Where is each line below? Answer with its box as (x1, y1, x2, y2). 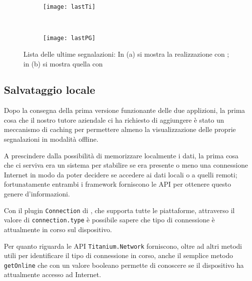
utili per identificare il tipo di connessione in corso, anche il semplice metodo (4, 250, 233, 260)
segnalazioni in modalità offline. (4, 134, 99, 144)
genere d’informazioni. (4, 189, 70, 199)
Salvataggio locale (4, 82, 95, 97)
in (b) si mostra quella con (23, 58, 103, 68)
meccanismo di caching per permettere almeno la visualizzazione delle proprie (4, 124, 236, 134)
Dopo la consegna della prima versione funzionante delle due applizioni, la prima (4, 105, 245, 115)
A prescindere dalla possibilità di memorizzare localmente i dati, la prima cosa (4, 150, 239, 160)
